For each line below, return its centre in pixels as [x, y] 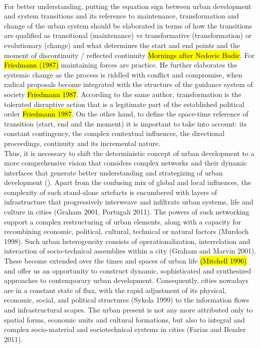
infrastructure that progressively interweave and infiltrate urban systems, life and [129, 202]
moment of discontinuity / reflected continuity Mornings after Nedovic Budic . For [129, 55]
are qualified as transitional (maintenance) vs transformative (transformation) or [128, 35]
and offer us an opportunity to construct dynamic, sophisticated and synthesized [128, 270]
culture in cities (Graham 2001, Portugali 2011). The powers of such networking [127, 212]
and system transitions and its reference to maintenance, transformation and [121, 16]
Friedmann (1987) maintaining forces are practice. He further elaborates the [121, 65]
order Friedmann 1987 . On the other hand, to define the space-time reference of [126, 114]
